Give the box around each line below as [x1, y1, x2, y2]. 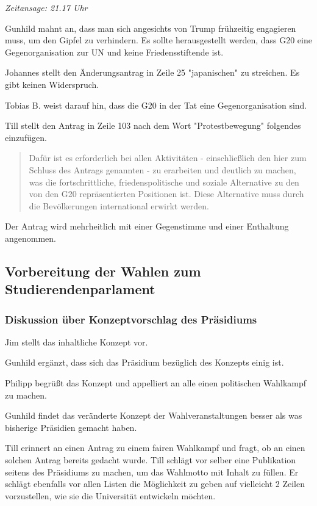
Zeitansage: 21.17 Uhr [5, 1, 88, 13]
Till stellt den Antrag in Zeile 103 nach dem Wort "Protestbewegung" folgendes [5, 119, 301, 132]
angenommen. [5, 231, 56, 244]
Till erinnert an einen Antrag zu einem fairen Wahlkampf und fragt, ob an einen [5, 441, 305, 454]
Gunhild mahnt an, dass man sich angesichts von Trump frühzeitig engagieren [5, 21, 296, 34]
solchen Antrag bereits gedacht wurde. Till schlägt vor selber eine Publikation [5, 454, 296, 466]
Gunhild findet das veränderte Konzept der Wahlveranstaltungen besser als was [5, 409, 302, 422]
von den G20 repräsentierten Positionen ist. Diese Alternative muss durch [29, 187, 304, 200]
